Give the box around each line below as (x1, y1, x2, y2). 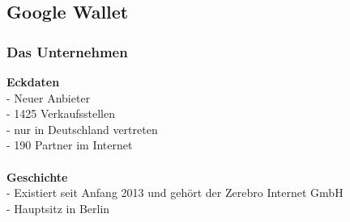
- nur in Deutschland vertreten (6, 120, 158, 137)
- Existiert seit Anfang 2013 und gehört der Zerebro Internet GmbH (6, 184, 344, 201)
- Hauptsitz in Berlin (6, 199, 110, 216)
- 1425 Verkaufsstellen (6, 105, 115, 122)
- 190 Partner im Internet (6, 136, 133, 153)
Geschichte (6, 168, 68, 185)
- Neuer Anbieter (6, 89, 91, 106)
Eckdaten (6, 73, 60, 90)
